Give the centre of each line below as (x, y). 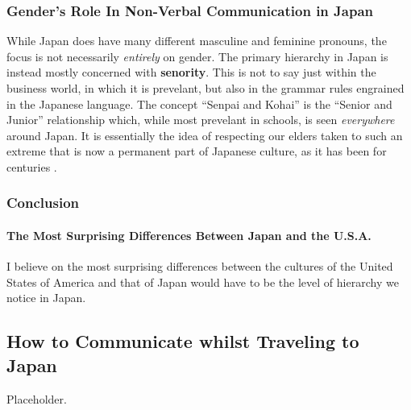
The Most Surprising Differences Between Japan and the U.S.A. (189, 235)
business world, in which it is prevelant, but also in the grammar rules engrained (205, 88)
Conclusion (43, 203)
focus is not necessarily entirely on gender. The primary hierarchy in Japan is (197, 56)
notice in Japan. (46, 298)
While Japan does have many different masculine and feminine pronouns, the (197, 41)
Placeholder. (37, 398)
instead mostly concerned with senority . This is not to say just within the (191, 72)
